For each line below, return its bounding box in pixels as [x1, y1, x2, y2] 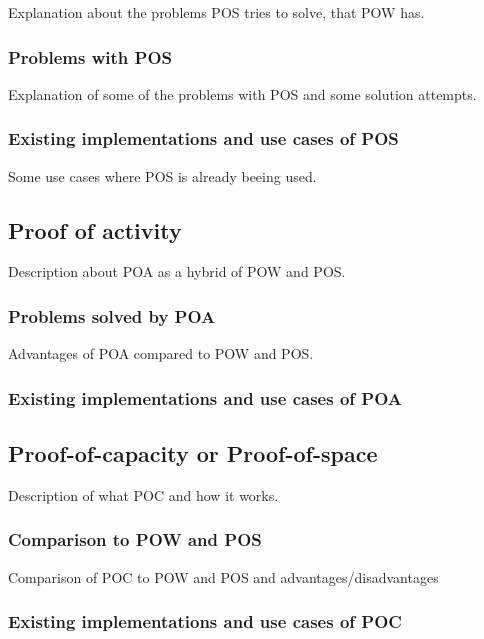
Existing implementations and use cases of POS [8, 126, 399, 151]
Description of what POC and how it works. [8, 484, 279, 505]
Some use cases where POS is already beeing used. [8, 165, 317, 186]
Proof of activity [8, 214, 182, 245]
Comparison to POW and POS [8, 527, 262, 552]
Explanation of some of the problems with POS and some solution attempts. [8, 83, 477, 104]
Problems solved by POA [8, 303, 216, 328]
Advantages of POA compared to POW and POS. [8, 343, 314, 364]
